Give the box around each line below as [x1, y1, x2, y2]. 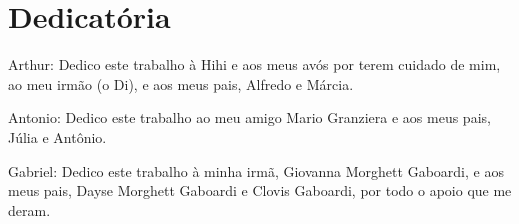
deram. [8, 199, 51, 220]
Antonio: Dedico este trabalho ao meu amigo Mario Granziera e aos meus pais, [8, 107, 491, 128]
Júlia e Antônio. [8, 126, 107, 147]
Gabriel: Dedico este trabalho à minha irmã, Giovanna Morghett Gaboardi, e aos [8, 160, 504, 181]
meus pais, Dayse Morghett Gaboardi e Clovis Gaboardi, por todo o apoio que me [8, 180, 512, 201]
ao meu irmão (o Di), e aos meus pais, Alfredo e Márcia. [8, 73, 354, 94]
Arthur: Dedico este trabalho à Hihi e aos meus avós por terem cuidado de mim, [8, 54, 501, 75]
